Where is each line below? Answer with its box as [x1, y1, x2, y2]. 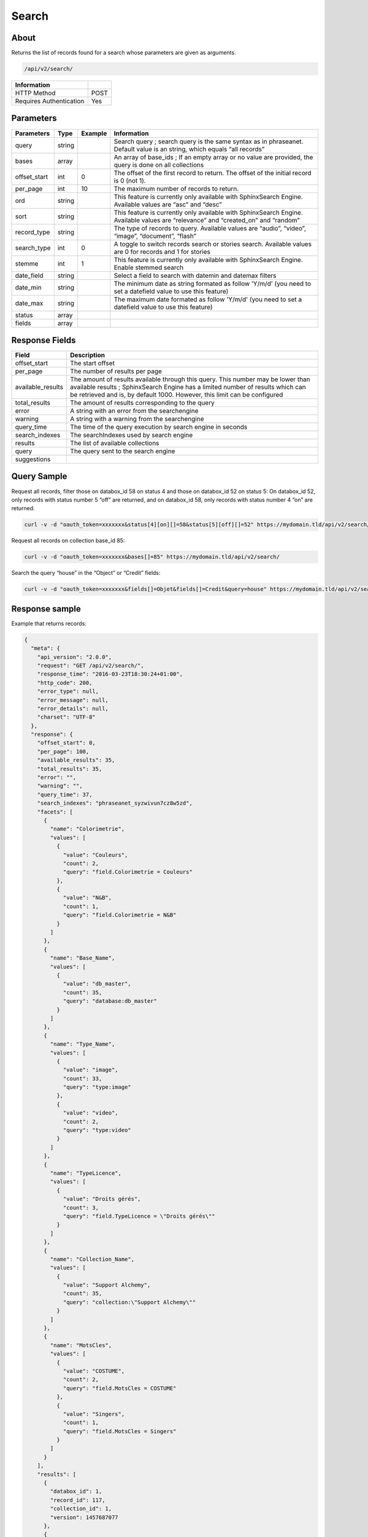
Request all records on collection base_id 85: [11, 537, 125, 544]
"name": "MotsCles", [50, 1341, 112, 1349]
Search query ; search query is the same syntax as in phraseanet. [113, 137, 304, 146]
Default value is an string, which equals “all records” [113, 144, 265, 153]
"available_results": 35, [37, 757, 115, 764]
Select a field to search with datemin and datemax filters [113, 271, 277, 280]
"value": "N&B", [63, 895, 112, 901]
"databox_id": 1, [50, 1488, 102, 1495]
